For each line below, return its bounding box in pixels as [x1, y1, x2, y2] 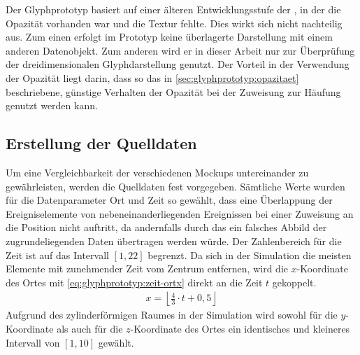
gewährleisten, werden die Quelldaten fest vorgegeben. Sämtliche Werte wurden [6, 179, 345, 193]
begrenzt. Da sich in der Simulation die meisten [147, 247, 352, 262]
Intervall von [6, 335, 60, 349]
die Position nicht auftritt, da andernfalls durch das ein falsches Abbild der [6, 220, 327, 235]
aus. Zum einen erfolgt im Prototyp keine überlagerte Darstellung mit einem [6, 29, 333, 44]
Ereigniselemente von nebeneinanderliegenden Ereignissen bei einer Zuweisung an [6, 206, 354, 221]
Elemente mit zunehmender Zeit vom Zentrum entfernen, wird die [6, 261, 288, 276]
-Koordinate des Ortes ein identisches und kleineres [130, 321, 350, 335]
